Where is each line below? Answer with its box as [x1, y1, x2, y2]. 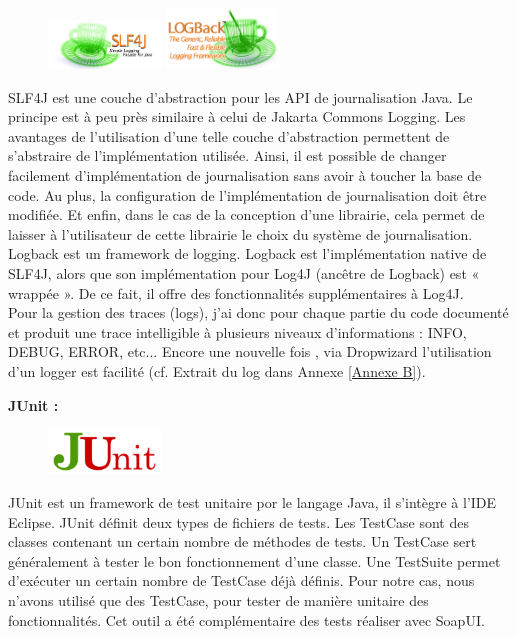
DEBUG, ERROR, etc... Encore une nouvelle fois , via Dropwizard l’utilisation [8, 341, 492, 362]
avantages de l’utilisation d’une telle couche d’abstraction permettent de [8, 125, 450, 146]
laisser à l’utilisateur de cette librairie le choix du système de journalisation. [8, 223, 473, 244]
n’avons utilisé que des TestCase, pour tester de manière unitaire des [8, 590, 429, 611]
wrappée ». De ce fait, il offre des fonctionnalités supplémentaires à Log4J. [8, 282, 464, 303]
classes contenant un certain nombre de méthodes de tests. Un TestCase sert [8, 531, 477, 552]
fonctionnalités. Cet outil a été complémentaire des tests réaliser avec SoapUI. [8, 609, 485, 630]
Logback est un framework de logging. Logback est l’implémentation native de [8, 243, 487, 264]
